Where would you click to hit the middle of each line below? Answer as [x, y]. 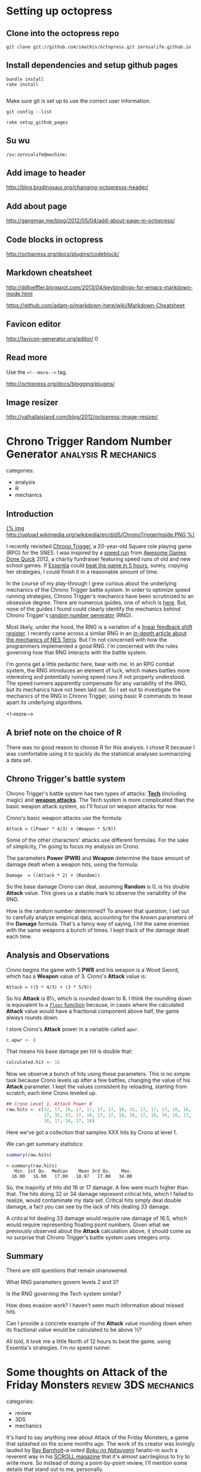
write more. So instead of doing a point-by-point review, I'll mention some [97, 1463]
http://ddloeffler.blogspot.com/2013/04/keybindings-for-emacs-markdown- [100, 287]
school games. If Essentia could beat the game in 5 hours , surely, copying [97, 566]
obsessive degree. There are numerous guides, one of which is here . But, [97, 603]
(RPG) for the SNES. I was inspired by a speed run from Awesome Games [96, 553]
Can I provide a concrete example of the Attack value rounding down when [99, 1323]
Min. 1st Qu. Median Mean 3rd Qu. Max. [73, 1171]
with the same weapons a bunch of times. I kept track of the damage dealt [98, 930]
